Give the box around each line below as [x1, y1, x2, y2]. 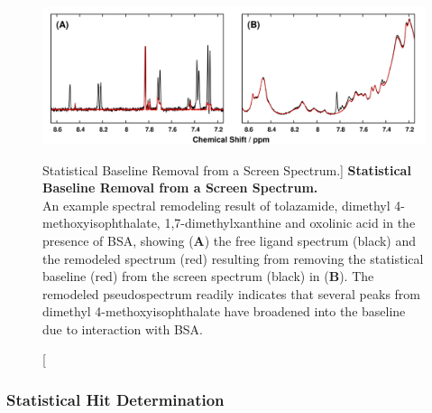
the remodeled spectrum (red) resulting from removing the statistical [42, 249, 424, 268]
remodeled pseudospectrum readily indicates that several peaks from [42, 284, 421, 303]
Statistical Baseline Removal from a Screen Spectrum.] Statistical [42, 160, 411, 179]
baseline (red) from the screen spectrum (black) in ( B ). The [42, 267, 374, 286]
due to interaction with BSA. [42, 319, 203, 338]
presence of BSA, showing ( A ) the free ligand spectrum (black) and [42, 230, 417, 249]
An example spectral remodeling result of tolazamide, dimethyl [42, 195, 391, 214]
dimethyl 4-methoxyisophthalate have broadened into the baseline [42, 302, 406, 321]
